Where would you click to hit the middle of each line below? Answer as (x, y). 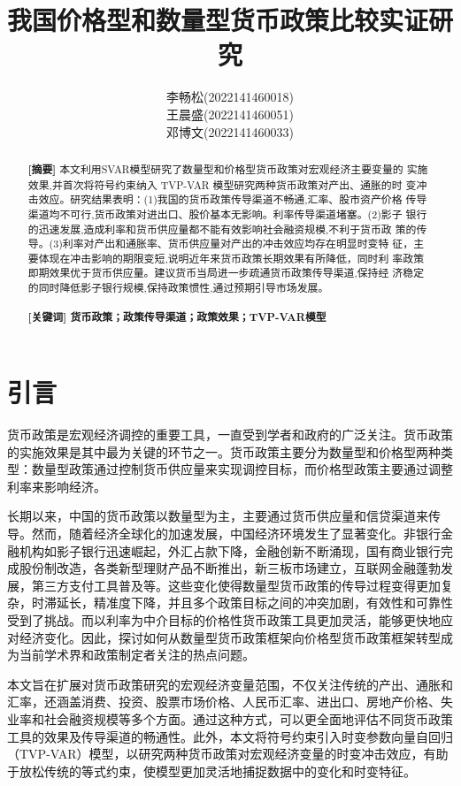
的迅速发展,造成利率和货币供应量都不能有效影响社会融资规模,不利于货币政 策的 (222, 229)
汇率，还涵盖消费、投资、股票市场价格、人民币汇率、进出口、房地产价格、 (224, 702)
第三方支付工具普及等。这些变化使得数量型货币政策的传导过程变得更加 (236, 585)
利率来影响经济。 (57, 486)
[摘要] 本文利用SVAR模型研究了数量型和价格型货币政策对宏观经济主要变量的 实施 (228, 169)
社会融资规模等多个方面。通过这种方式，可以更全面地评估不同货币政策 (248, 718)
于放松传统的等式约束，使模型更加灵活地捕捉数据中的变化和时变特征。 (211, 771)
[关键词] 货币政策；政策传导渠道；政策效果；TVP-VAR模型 (177, 317)
